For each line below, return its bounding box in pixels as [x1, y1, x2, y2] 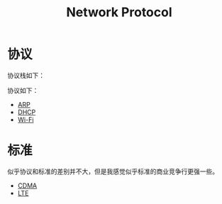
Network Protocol [66, 4, 172, 21]
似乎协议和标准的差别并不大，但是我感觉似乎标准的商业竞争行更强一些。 [7, 167, 218, 176]
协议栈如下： [7, 71, 45, 79]
